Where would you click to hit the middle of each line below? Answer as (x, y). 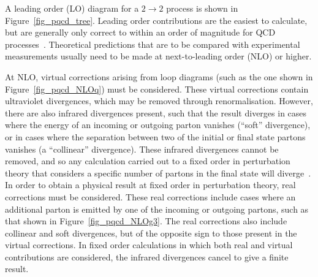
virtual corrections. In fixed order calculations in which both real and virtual (149, 245)
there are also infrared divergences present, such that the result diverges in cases (156, 112)
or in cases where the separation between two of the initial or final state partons (155, 136)
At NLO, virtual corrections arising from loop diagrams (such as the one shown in (159, 76)
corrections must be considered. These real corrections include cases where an (150, 196)
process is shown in (202, 8)
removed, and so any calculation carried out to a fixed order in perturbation (148, 161)
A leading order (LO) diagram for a (72, 8)
